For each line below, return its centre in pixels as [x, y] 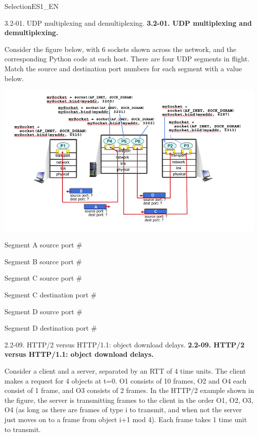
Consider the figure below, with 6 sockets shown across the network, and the [121, 49]
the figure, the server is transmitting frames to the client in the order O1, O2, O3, [129, 400]
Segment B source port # [43, 261]
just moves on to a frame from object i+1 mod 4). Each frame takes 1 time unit [126, 419]
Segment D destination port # [51, 328]
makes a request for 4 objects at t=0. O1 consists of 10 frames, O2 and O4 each [126, 380]
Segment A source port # [43, 245]
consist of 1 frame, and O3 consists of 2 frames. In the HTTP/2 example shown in [129, 390]
